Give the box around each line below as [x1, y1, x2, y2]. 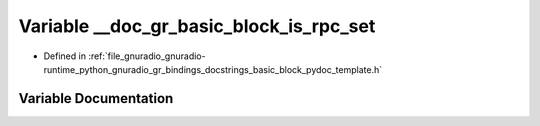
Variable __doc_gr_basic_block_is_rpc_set [18, 15, 376, 37]
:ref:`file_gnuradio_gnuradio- [88, 50, 206, 62]
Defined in [43, 50, 87, 62]
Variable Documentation [18, 90, 174, 107]
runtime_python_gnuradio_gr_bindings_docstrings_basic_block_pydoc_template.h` [43, 63, 383, 75]
